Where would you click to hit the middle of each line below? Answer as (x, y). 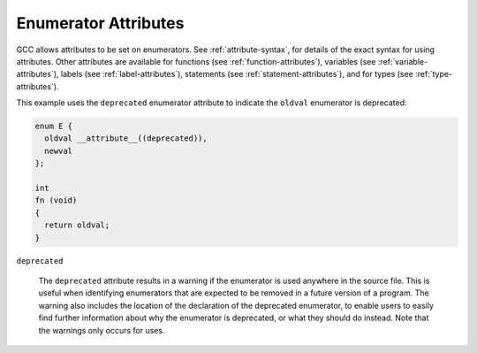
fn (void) (56, 200)
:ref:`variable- (403, 61)
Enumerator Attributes (100, 23)
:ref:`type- (434, 74)
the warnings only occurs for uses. (102, 330)
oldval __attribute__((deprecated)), (126, 138)
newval (59, 151)
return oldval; (77, 225)
